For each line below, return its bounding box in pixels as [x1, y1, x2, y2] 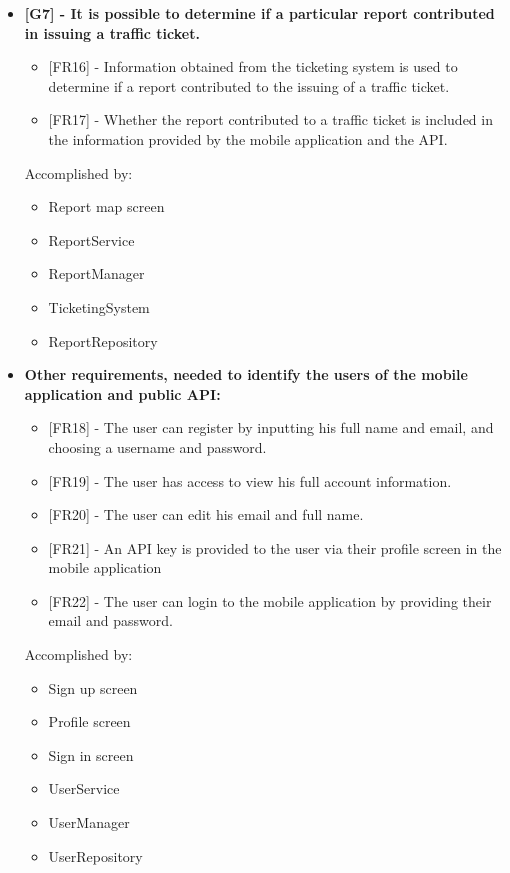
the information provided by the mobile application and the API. [48, 128, 448, 149]
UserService [48, 778, 120, 799]
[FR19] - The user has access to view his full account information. [48, 470, 452, 491]
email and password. [48, 610, 173, 631]
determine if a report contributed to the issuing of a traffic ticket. [48, 75, 450, 96]
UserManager [48, 812, 130, 833]
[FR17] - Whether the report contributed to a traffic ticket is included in [48, 109, 493, 130]
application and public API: [24, 383, 221, 404]
